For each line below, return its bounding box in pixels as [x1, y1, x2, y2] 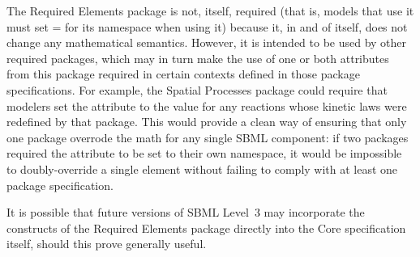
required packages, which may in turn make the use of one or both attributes [6, 49, 389, 66]
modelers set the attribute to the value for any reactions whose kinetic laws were [6, 97, 407, 114]
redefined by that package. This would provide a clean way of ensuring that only [6, 113, 407, 130]
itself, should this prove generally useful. [6, 235, 207, 252]
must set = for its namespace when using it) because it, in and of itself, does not [6, 18, 408, 35]
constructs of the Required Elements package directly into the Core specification [6, 219, 406, 236]
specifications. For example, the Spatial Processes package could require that [6, 81, 388, 98]
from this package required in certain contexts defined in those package [6, 65, 360, 82]
